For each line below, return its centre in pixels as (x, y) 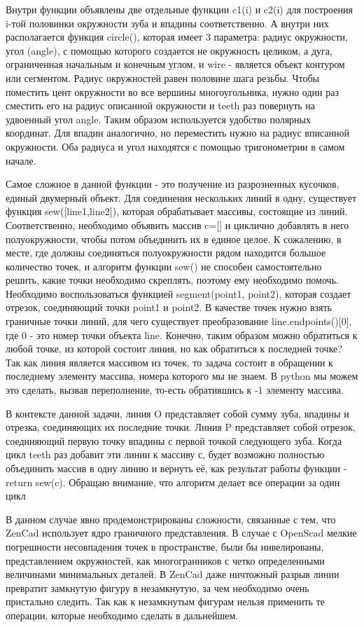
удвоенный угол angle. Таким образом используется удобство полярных (159, 119)
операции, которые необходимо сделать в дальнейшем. (122, 615)
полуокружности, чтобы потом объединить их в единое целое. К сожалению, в (174, 239)
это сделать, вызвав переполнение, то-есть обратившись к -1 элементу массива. (175, 390)
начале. (21, 160)
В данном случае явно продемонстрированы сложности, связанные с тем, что (171, 519)
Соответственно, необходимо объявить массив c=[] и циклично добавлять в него (177, 225)
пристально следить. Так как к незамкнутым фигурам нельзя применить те (165, 601)
